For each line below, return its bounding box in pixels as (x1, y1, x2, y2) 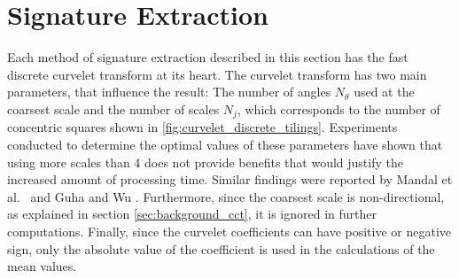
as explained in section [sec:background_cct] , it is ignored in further (7, 205, 377, 223)
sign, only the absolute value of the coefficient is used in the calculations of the (7, 239, 435, 258)
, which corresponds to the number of (237, 99, 440, 118)
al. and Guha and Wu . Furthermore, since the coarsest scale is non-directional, (7, 187, 445, 205)
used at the (354, 82, 415, 101)
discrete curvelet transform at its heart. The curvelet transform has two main (7, 65, 427, 83)
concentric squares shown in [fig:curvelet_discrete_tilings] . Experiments (7, 118, 398, 136)
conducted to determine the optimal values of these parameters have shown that (7, 135, 443, 153)
